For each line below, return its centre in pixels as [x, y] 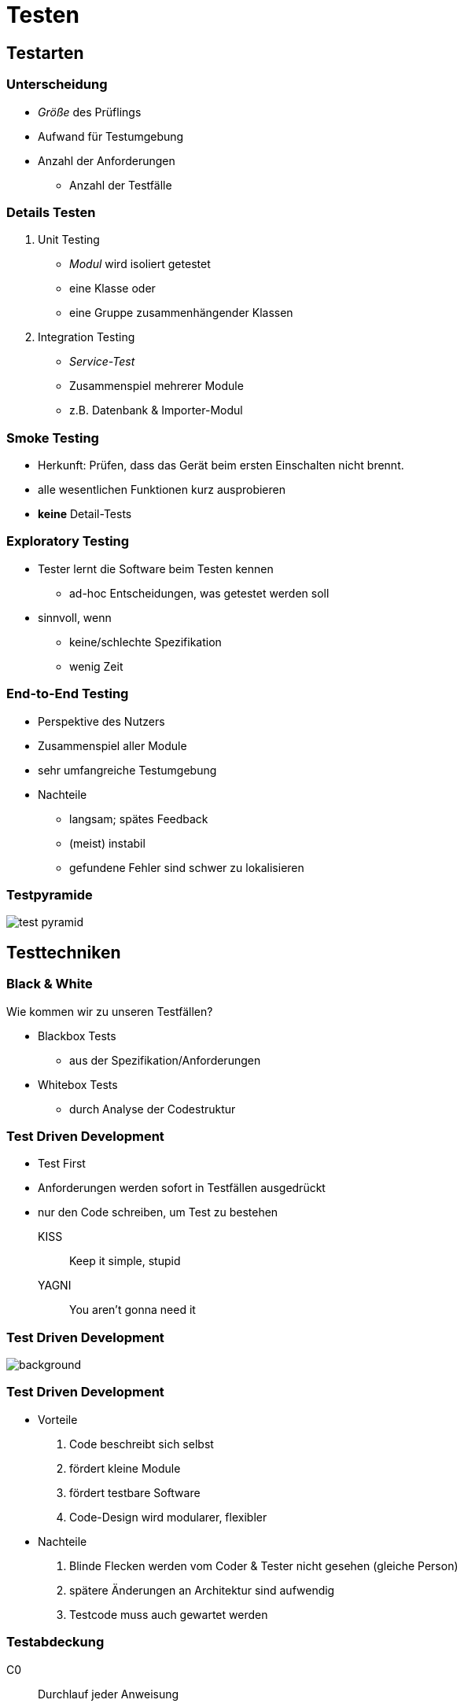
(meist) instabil [107, 843]
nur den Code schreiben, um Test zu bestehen [158, 1212]
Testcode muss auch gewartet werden [169, 1614]
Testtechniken [64, 952]
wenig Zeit [96, 666]
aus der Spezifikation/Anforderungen [165, 1060]
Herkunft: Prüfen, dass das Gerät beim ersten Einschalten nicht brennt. [221, 465]
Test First [62, 1164]
